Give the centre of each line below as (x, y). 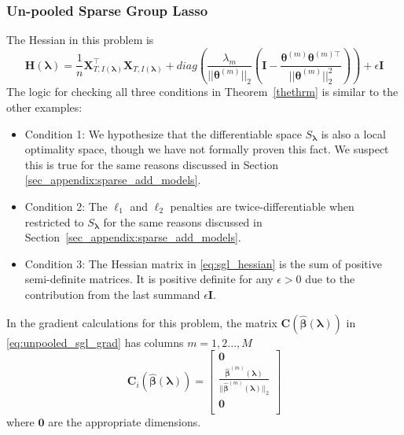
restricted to (54, 221)
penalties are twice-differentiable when (262, 206)
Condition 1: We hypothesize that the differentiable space (163, 133)
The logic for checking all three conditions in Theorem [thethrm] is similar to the (202, 92)
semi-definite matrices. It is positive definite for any (149, 279)
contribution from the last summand (112, 294)
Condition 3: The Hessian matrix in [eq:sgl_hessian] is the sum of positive (203, 263)
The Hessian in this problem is (80, 40)
